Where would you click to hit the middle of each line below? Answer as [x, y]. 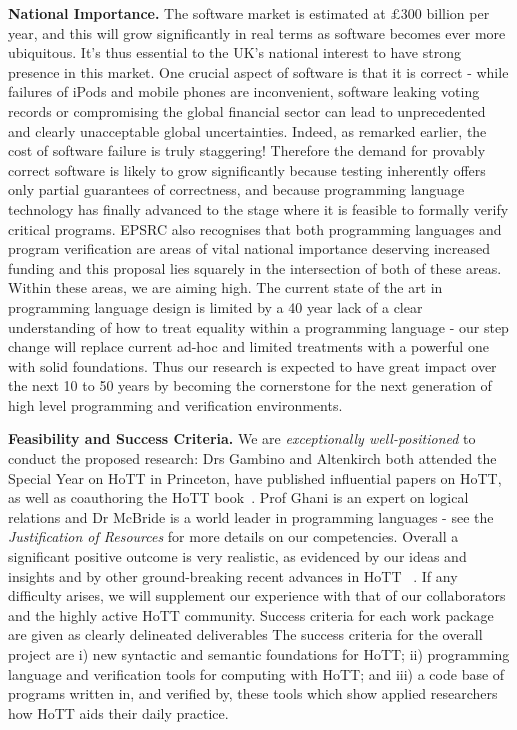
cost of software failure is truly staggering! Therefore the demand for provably [247, 150]
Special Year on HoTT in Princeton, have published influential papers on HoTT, [255, 477]
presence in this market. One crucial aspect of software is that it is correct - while [258, 71]
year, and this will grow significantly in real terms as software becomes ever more [257, 32]
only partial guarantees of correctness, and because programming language [236, 189]
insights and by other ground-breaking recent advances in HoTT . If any [233, 575]
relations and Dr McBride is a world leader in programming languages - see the [251, 516]
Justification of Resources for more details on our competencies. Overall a [233, 536]
